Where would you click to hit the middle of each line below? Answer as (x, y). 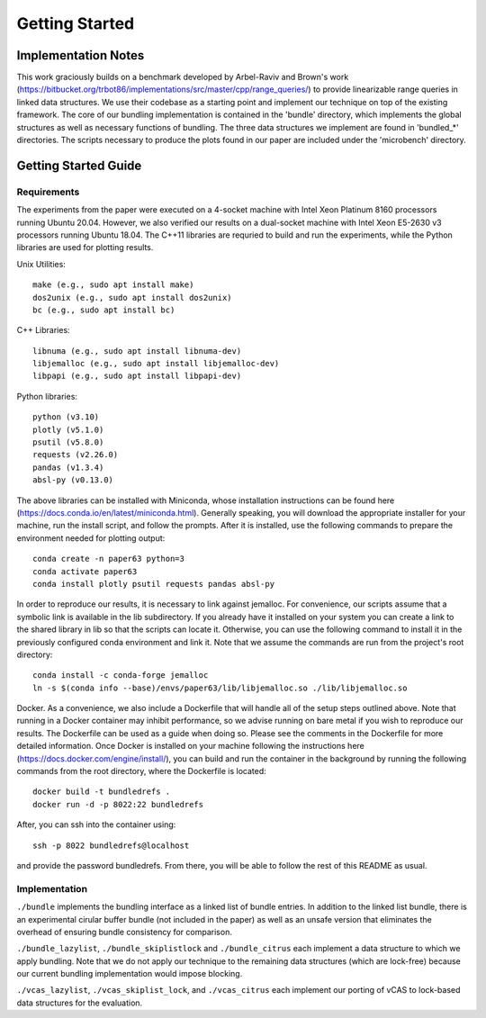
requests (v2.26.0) (76, 455)
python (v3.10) (66, 417)
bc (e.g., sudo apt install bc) (104, 310)
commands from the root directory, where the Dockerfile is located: (142, 771)
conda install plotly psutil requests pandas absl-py (153, 584)
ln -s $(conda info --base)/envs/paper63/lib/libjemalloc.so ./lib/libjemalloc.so (220, 688)
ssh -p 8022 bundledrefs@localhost (111, 845)
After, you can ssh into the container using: (96, 824)
